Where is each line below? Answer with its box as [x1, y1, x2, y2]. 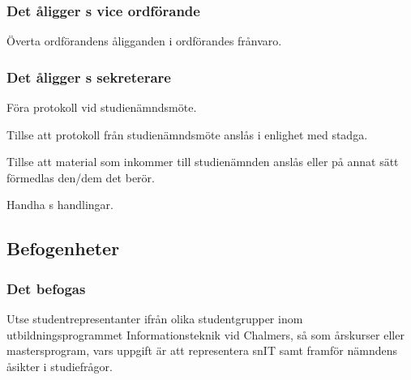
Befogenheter [6, 236, 120, 261]
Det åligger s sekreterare [6, 66, 171, 87]
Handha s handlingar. [6, 196, 113, 213]
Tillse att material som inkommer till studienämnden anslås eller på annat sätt [6, 153, 399, 170]
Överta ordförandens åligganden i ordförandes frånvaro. [6, 32, 282, 49]
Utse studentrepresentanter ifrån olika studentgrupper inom [6, 310, 303, 327]
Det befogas [6, 278, 86, 298]
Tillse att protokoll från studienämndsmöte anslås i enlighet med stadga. [6, 126, 368, 143]
